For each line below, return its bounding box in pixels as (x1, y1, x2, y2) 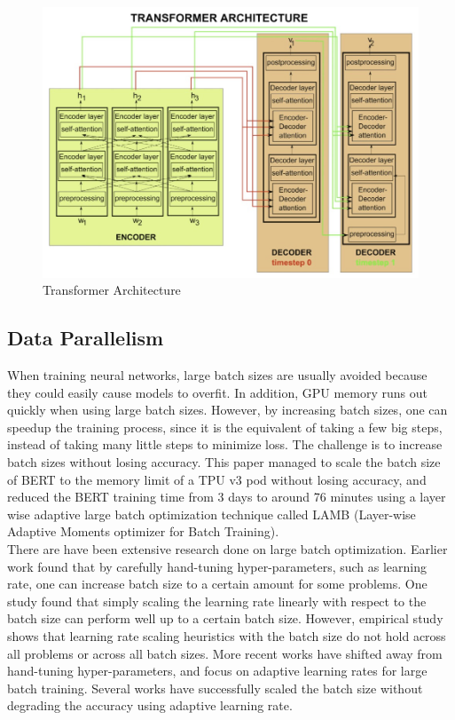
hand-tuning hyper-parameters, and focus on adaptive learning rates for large (7, 661, 428, 680)
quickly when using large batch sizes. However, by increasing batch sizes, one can (7, 400, 448, 419)
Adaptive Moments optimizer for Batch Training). (7, 522, 279, 541)
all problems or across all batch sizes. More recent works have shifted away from (7, 644, 443, 662)
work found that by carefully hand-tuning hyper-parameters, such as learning (7, 557, 428, 575)
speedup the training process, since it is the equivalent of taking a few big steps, (7, 417, 443, 436)
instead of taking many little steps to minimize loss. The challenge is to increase (7, 435, 443, 454)
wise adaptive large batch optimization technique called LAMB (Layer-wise (7, 504, 416, 523)
